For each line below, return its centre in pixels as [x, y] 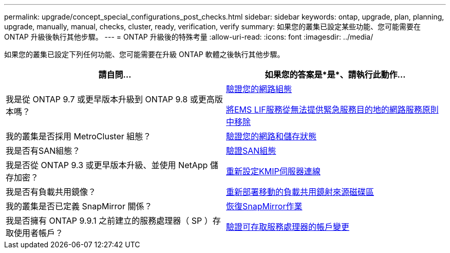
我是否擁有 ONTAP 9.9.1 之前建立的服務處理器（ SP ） [109, 221]
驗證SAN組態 [251, 151]
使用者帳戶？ [39, 233]
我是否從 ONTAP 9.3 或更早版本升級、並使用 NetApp [107, 165]
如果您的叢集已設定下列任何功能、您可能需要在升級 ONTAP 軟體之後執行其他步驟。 [144, 54]
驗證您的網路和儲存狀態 [271, 136]
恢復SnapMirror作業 [264, 206]
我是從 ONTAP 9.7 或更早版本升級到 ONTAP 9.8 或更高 [110, 99]
